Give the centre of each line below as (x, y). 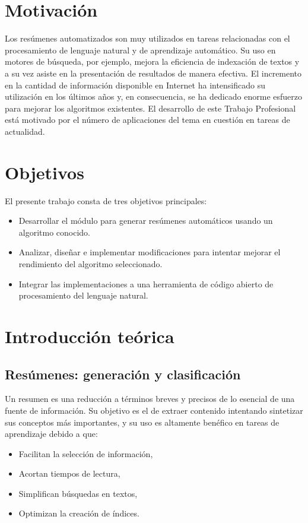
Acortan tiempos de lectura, (69, 473)
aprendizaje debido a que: (51, 434)
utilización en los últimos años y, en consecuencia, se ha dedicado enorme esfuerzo (153, 96)
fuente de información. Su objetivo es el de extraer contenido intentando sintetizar (154, 410)
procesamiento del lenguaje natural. (83, 295)
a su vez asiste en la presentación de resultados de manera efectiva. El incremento (153, 73)
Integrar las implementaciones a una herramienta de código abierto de (146, 283)
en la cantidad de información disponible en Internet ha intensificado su (135, 85)
